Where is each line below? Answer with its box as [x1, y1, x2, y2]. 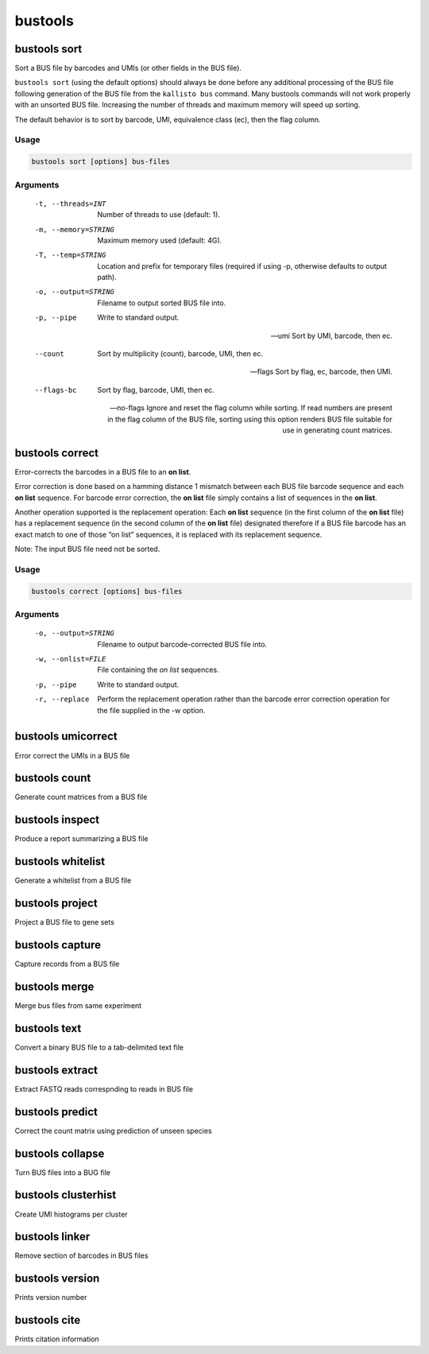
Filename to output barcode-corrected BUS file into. [97, 639, 268, 649]
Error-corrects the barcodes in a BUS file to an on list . [14, 467, 191, 476]
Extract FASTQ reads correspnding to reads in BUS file [14, 1084, 194, 1093]
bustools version [14, 1272, 100, 1286]
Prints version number [14, 1293, 87, 1302]
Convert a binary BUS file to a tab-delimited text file [14, 1042, 184, 1052]
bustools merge [14, 980, 95, 993]
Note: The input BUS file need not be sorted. [14, 545, 160, 554]
